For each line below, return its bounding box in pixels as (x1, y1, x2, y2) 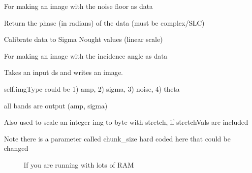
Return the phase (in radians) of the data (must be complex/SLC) (4, 17, 205, 28)
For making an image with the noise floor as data (4, 1, 153, 11)
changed (4, 143, 29, 153)
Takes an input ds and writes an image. (4, 67, 123, 77)
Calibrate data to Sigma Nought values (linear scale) (4, 34, 163, 44)
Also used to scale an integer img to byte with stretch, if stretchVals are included (4, 117, 249, 127)
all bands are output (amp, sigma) (4, 100, 108, 110)
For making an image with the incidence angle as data (4, 50, 168, 61)
